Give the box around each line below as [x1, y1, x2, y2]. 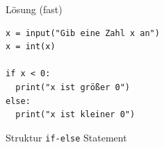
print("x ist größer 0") [15, 82, 130, 92]
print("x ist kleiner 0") [15, 110, 136, 120]
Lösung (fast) [6, 2, 63, 16]
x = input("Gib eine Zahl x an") [6, 28, 160, 38]
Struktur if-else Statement [6, 130, 127, 144]
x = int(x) [6, 42, 56, 52]
